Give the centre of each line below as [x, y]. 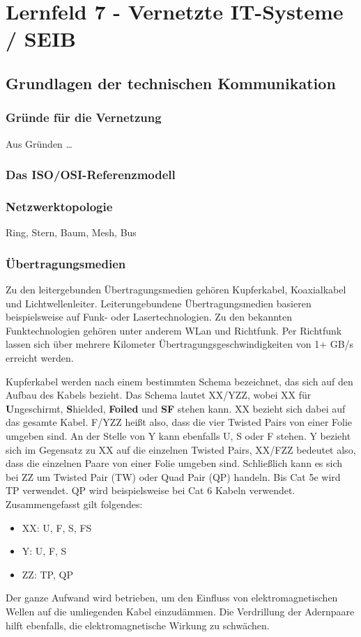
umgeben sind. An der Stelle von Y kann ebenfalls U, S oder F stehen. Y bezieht [178, 435]
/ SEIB [41, 39]
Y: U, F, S [44, 551]
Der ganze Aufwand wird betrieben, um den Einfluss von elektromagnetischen [172, 598]
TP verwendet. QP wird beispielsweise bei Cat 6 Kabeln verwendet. [151, 490]
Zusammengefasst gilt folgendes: [74, 504]
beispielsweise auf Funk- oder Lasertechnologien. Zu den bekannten [149, 317]
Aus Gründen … [39, 143]
